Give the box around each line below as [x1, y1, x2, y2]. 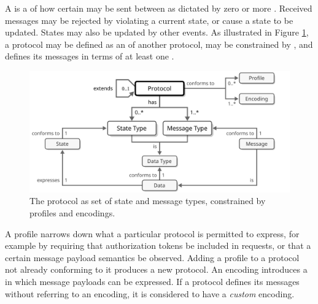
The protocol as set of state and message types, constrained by [29, 194, 266, 207]
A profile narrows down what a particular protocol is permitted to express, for [5, 227, 300, 240]
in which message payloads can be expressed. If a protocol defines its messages [5, 275, 300, 288]
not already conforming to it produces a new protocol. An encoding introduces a [5, 263, 308, 276]
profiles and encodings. [29, 207, 115, 219]
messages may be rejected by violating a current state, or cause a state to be [5, 13, 293, 26]
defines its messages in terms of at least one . [5, 50, 174, 63]
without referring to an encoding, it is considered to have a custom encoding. [5, 287, 295, 300]
